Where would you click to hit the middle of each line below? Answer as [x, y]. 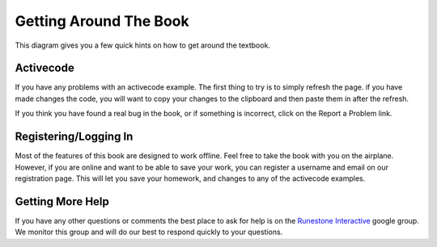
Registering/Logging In [74, 137]
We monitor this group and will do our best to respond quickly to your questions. [149, 232]
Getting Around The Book [102, 21]
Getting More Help [62, 201]
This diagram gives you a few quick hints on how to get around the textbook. [143, 45]
